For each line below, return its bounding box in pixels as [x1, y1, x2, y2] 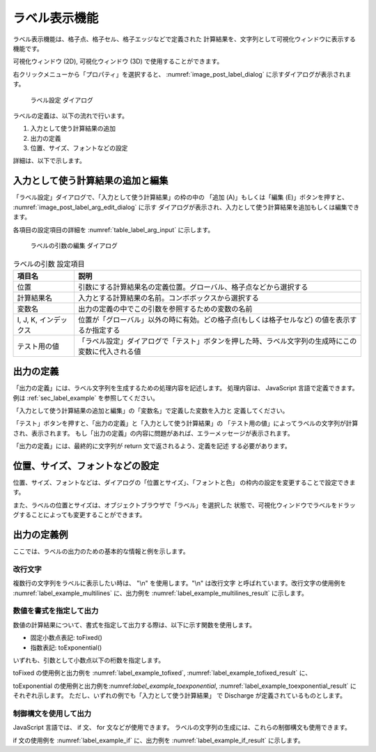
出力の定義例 [13, 529, 68, 541]
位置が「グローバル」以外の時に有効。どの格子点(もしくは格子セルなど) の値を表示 [77, 314, 350, 324]
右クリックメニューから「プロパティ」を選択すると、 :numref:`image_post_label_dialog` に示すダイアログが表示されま [13, 70, 352, 78]
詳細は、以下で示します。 [13, 157, 86, 165]
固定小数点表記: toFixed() [30, 634, 102, 642]
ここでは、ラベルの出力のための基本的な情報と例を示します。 [13, 547, 189, 555]
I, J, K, [17, 314, 38, 324]
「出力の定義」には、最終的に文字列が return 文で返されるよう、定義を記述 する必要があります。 [13, 442, 292, 450]
